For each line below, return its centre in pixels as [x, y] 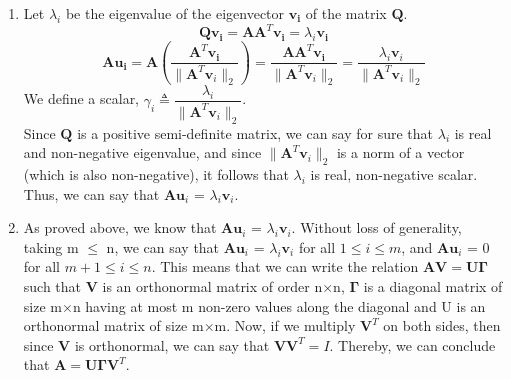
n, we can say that [163, 246]
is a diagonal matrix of [433, 285]
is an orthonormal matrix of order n [212, 285]
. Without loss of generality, [376, 227]
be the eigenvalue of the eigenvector [175, 13]
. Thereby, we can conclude [412, 344]
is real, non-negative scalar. [394, 174]
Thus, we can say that [91, 193]
